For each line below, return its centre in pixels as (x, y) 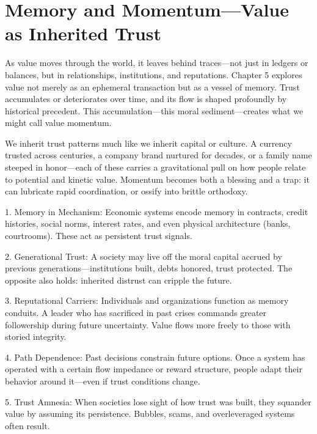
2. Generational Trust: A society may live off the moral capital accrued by (144, 256)
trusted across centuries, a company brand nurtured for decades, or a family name (158, 155)
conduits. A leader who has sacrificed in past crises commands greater (136, 312)
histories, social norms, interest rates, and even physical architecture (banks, (148, 223)
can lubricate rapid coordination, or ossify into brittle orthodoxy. (126, 191)
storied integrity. (36, 337)
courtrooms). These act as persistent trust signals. (99, 236)
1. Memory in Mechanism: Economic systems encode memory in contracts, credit (157, 211)
